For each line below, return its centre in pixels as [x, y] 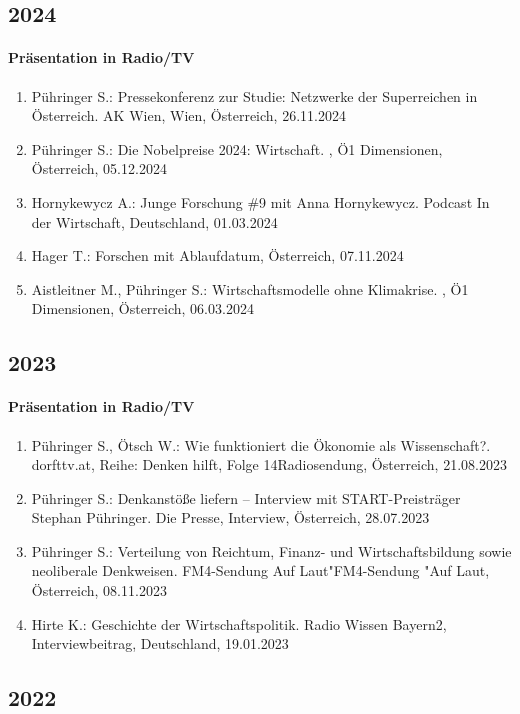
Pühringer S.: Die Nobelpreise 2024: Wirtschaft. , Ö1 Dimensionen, [237, 148]
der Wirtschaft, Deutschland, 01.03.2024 [154, 221]
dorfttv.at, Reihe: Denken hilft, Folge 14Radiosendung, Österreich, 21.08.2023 [269, 464]
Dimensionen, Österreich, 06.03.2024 [142, 308]
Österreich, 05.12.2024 [99, 168]
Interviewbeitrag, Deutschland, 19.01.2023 [160, 643]
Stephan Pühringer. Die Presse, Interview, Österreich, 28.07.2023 [230, 517]
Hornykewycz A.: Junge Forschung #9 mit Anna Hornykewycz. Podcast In [260, 201]
